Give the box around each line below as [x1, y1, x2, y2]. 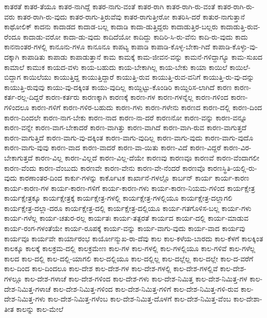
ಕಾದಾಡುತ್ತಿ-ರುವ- [220, 21, 260, 32]
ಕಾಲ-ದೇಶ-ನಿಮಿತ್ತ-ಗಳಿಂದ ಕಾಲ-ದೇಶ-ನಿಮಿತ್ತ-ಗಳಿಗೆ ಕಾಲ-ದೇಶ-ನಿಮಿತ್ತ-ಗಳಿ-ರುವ [53, 283, 239, 294]
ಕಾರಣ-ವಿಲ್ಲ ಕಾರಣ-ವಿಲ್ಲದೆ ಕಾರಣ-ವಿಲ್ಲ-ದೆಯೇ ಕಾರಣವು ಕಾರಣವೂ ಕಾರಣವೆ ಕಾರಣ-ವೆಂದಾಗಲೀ [35, 152, 260, 163]
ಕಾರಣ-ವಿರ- [223, 142, 252, 153]
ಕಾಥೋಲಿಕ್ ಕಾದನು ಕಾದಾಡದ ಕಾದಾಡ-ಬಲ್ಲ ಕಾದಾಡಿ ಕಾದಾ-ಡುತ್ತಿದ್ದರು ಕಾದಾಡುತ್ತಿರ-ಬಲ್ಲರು [4, 21, 218, 32]
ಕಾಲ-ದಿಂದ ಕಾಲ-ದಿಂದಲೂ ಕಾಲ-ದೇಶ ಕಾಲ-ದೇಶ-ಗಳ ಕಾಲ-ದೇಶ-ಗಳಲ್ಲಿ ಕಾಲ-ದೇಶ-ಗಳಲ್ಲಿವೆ [4, 263, 218, 274]
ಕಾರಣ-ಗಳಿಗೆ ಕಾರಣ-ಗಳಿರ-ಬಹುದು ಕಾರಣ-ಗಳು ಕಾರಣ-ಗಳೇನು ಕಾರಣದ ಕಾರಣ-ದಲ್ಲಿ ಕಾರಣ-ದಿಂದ [31, 101, 262, 112]
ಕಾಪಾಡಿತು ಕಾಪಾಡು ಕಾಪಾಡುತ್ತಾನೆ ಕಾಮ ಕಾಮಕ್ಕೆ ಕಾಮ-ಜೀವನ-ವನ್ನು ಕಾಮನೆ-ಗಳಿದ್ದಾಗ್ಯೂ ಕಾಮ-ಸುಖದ [21, 51, 263, 62]
